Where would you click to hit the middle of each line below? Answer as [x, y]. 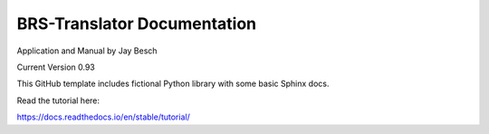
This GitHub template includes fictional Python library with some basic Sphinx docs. [173, 84]
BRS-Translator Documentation [137, 24]
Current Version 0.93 [56, 67]
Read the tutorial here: [58, 100]
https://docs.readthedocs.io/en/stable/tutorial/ [103, 117]
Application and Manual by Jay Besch [87, 51]
